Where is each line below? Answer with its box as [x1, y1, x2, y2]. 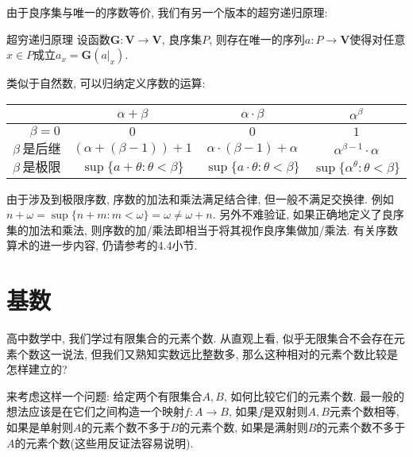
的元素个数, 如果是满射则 [179, 419, 308, 436]
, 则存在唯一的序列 [209, 30, 305, 47]
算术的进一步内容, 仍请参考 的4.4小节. [6, 237, 198, 254]
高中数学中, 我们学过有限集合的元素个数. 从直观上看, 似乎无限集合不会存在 [6, 330, 394, 347]
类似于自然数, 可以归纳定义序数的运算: [6, 75, 206, 91]
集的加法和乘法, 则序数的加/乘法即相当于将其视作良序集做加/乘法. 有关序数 [6, 221, 399, 238]
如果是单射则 [6, 419, 73, 436]
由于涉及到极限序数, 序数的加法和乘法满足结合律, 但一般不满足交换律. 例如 [6, 190, 394, 207]
